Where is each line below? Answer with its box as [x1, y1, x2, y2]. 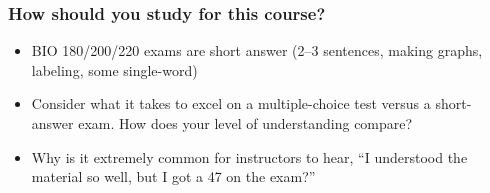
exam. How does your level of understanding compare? [78, 113, 413, 133]
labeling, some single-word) [31, 59, 198, 80]
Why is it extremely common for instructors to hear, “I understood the [31, 146, 468, 167]
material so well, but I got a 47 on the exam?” [31, 166, 316, 187]
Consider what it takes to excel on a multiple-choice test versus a [31, 93, 431, 114]
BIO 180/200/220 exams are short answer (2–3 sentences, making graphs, [31, 40, 483, 61]
